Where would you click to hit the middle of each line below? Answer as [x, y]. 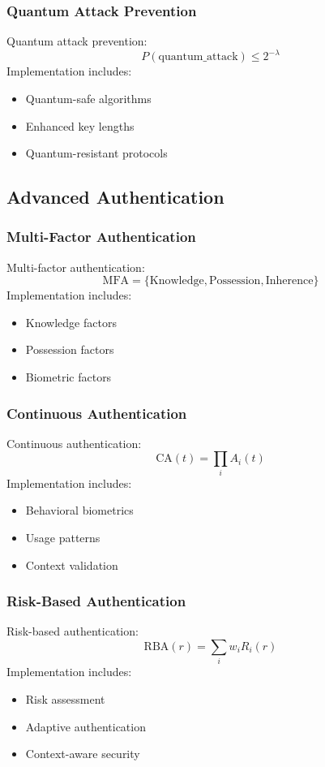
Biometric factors [68, 377]
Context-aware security [83, 754]
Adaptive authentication [86, 726]
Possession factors [70, 349]
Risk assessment [65, 698]
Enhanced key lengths [80, 125]
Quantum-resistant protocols [96, 153]
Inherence [289, 281]
